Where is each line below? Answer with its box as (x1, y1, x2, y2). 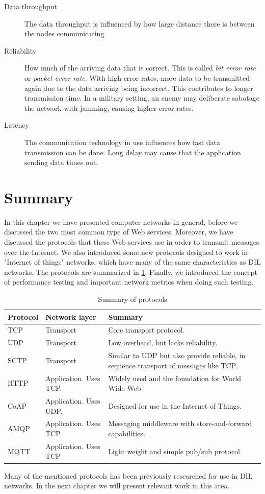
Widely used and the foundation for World (108, 372, 242, 383)
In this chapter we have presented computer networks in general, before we (4, 216, 238, 227)
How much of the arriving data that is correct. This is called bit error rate (24, 62, 256, 73)
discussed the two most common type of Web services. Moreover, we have (4, 226, 233, 237)
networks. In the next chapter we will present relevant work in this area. (4, 480, 230, 491)
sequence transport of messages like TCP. (108, 360, 237, 370)
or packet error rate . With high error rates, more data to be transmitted (24, 72, 250, 83)
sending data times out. (24, 157, 98, 168)
